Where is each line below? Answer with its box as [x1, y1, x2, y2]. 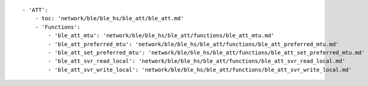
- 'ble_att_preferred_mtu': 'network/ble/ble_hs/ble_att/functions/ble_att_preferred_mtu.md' [48, 40, 340, 48]
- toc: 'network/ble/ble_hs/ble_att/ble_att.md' [34, 15, 184, 22]
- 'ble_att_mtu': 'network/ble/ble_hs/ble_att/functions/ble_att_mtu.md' [48, 32, 275, 39]
